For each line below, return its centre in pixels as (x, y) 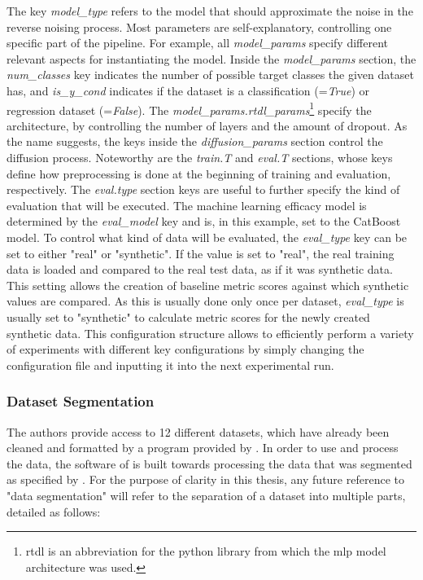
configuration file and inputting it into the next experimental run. (170, 365)
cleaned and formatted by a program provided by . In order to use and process (203, 448)
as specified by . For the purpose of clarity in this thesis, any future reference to (205, 479)
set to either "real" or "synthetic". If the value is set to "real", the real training (201, 253)
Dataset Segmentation (81, 401)
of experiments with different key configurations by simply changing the (185, 349)
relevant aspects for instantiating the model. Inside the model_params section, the (211, 58)
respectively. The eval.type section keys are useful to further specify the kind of (203, 189)
